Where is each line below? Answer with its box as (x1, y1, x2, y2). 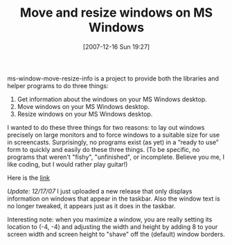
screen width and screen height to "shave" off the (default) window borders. (7, 230, 225, 238)
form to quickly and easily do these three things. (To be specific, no (7, 145, 200, 153)
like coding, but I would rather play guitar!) (7, 160, 128, 168)
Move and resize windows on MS (19, 5, 213, 21)
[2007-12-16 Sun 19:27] (82, 42, 150, 51)
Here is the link (7, 174, 51, 182)
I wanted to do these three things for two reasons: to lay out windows (7, 123, 205, 131)
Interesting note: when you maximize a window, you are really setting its (7, 215, 213, 223)
